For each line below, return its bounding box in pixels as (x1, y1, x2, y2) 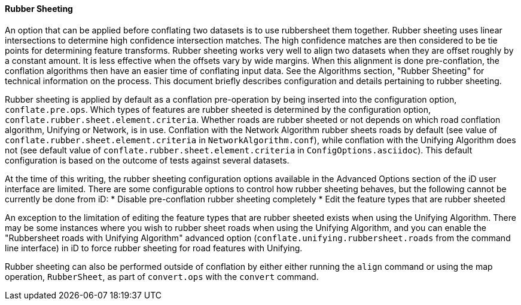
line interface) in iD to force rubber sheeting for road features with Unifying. (5, 242, 303, 253)
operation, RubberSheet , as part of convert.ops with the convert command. (5, 271, 319, 282)
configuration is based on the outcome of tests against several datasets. (5, 155, 290, 165)
